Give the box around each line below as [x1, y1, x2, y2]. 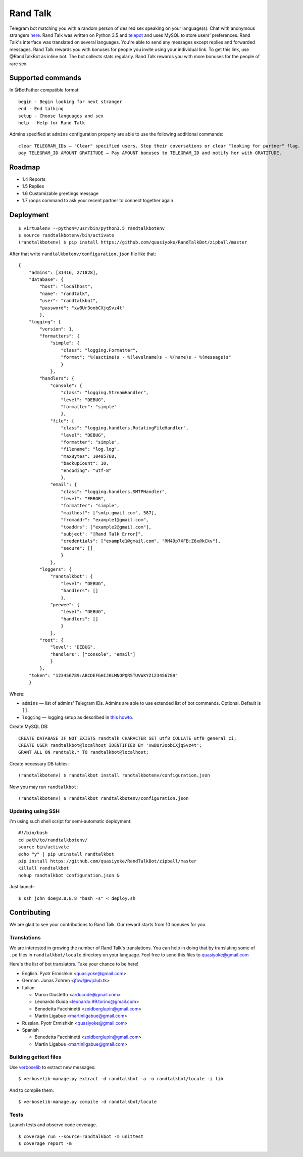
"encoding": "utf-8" [61, 467, 112, 473]
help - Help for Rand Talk [18, 120, 85, 126]
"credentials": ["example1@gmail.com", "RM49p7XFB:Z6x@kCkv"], [61, 538, 221, 544]
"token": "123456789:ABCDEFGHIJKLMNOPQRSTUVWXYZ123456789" [28, 672, 178, 678]
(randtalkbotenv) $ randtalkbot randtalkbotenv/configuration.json [18, 795, 189, 801]
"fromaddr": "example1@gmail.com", [61, 517, 149, 523]
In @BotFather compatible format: [9, 87, 80, 93]
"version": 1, [39, 326, 75, 332]
